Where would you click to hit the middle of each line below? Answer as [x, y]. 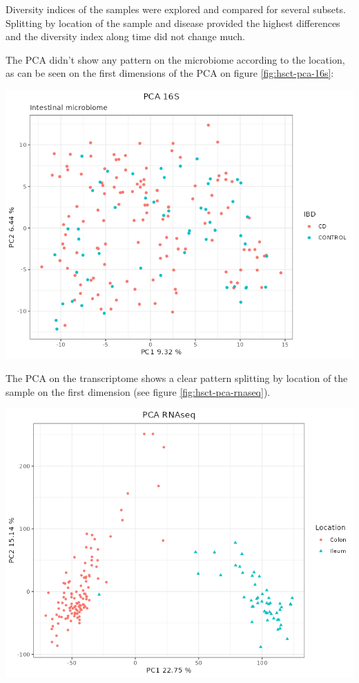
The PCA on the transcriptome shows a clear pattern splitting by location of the [177, 378]
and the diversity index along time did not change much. [126, 36]
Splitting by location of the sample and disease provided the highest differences [173, 22]
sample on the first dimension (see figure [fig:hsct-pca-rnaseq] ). [138, 391]
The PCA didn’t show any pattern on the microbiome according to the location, [175, 59]
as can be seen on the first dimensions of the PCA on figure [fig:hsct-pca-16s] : [170, 73]
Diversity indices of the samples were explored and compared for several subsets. [176, 9]
